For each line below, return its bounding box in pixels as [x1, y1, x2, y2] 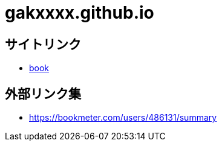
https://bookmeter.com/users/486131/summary [29, 112, 217, 123]
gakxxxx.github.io [5, 2, 154, 23]
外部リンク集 [5, 86, 81, 101]
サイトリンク [5, 36, 81, 52]
